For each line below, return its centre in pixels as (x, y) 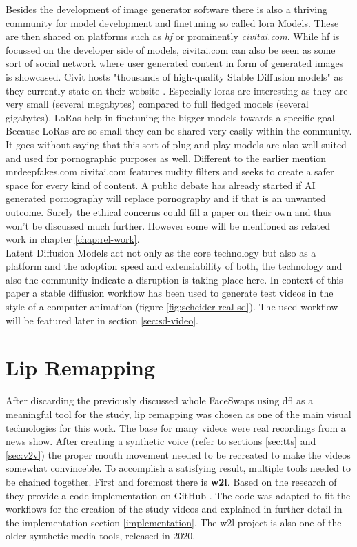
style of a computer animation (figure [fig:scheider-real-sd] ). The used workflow (172, 307)
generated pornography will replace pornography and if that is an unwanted (166, 198)
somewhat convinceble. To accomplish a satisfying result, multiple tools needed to (178, 468)
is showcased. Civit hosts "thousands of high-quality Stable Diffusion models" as (174, 76)
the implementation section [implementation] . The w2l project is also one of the (174, 522)
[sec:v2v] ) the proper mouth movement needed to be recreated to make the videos (178, 454)
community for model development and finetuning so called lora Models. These (172, 22)
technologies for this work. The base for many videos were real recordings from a (176, 427)
